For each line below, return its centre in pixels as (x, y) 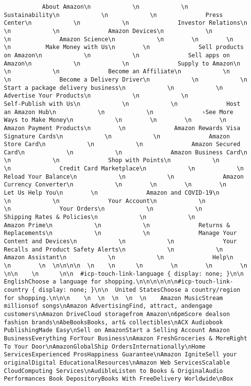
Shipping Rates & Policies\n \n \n (100, 217)
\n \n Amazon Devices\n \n (108, 31)
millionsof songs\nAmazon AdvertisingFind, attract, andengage (108, 306)
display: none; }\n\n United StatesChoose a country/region (139, 290)
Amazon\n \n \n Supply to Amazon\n (122, 63)
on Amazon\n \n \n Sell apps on (117, 55)
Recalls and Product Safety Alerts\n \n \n (114, 249)
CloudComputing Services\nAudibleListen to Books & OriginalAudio (114, 371)
